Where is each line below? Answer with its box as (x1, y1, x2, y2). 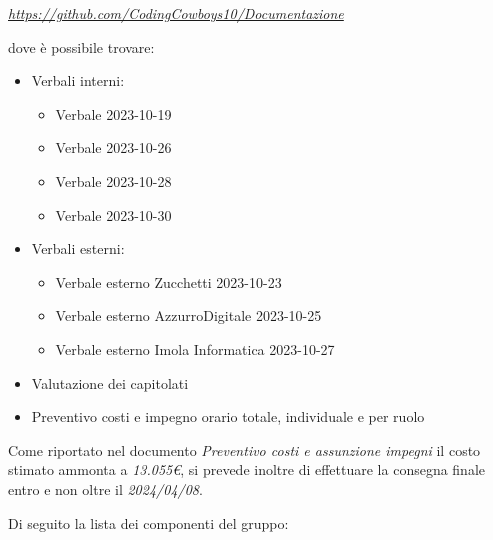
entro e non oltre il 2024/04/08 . (8, 478, 203, 499)
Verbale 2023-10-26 (55, 137, 172, 158)
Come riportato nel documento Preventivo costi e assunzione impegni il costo (8, 439, 481, 460)
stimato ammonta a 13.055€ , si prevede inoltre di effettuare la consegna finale (8, 459, 486, 480)
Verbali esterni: (31, 238, 125, 259)
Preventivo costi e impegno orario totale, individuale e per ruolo (31, 406, 425, 427)
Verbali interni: (31, 70, 125, 91)
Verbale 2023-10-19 (55, 103, 172, 124)
